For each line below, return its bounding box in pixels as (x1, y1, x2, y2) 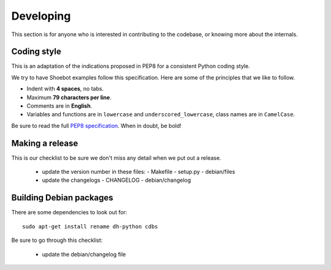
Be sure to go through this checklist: (11, 236, 103, 244)
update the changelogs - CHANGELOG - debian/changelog (42, 176, 191, 184)
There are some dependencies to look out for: (11, 209, 127, 216)
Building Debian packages (11, 193, 113, 203)
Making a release (11, 138, 78, 148)
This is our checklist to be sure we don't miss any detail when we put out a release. (11, 154, 222, 162)
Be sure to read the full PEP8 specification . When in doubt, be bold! (11, 122, 182, 129)
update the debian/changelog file (42, 250, 126, 258)
